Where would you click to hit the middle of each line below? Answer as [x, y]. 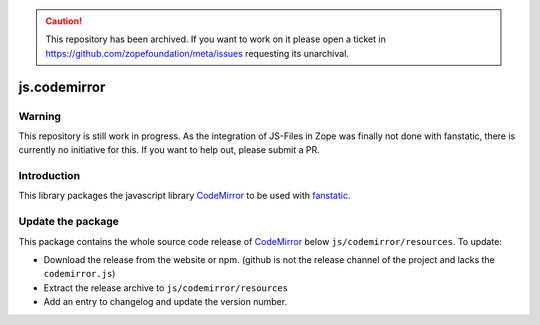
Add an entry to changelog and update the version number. [165, 302]
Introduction [49, 176]
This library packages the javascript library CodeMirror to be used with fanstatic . [184, 196]
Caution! [64, 21]
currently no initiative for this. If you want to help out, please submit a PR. [169, 150]
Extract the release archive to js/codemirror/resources [166, 287]
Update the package [69, 222]
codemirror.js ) [79, 274]
